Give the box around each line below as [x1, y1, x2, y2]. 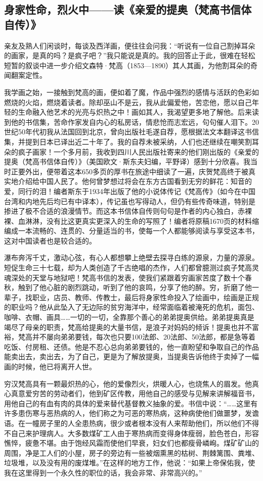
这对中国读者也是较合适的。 [4, 235, 96, 246]
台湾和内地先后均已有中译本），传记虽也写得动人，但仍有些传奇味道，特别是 [4, 196, 255, 206]
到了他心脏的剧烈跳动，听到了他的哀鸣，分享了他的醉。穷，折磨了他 [25, 282, 252, 293]
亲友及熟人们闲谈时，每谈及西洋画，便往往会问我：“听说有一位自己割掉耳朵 [4, 40, 255, 51]
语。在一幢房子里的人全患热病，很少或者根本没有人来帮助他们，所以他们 [4, 417, 245, 428]
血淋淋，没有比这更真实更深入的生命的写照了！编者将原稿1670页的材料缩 [18, 215, 259, 226]
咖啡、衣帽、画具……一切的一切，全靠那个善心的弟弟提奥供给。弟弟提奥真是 [4, 312, 254, 322]
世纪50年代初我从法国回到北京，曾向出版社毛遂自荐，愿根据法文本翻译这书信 [4, 126, 259, 137]
